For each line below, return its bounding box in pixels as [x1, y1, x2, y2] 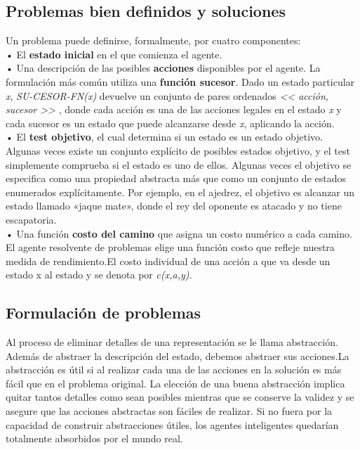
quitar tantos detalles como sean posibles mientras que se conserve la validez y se [6, 390, 354, 404]
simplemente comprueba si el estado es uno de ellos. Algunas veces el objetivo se [6, 157, 352, 172]
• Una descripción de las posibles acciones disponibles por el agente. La [6, 60, 321, 75]
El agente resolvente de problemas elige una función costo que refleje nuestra [6, 240, 335, 255]
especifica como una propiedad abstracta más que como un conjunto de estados [6, 171, 346, 186]
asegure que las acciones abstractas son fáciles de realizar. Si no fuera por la [6, 404, 333, 418]
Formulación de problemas [6, 302, 201, 323]
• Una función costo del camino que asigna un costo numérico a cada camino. [6, 226, 352, 240]
